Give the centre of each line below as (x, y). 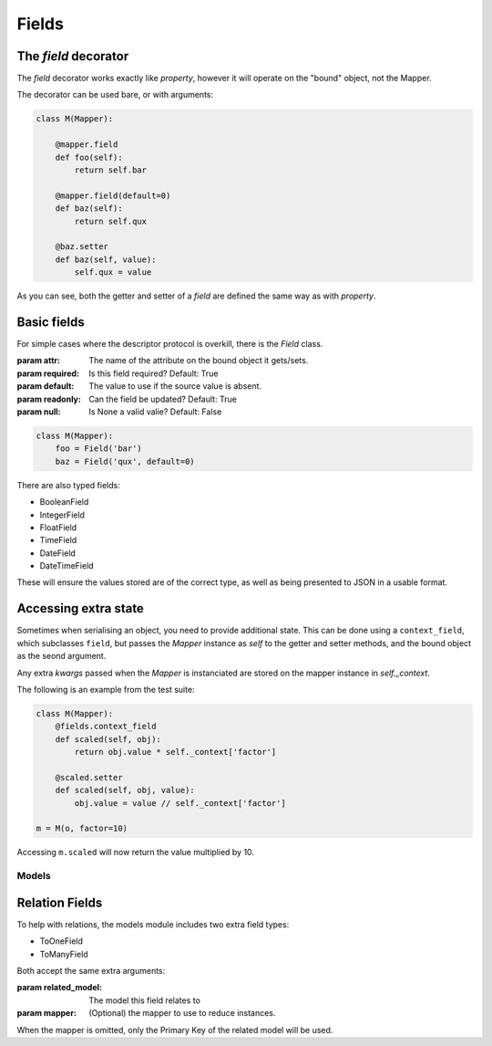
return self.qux (111, 221)
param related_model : (59, 988)
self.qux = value (113, 272)
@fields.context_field (106, 727)
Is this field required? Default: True (154, 373)
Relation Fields (60, 902)
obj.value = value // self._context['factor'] (180, 803)
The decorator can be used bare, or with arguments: (115, 95)
